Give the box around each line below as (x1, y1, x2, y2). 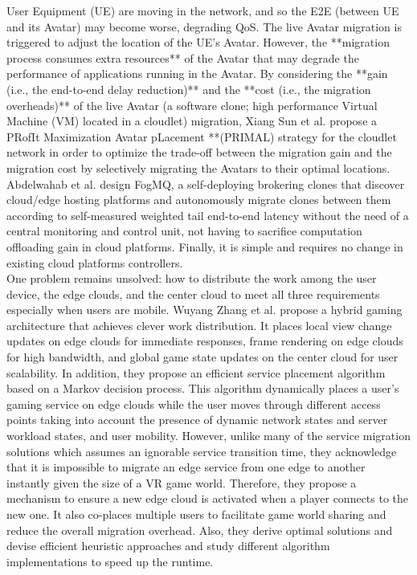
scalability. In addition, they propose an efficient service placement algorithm (6, 364, 386, 381)
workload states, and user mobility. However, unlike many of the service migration (6, 427, 411, 444)
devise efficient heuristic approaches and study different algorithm (6, 537, 330, 554)
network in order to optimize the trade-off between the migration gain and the (6, 144, 392, 161)
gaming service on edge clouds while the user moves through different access (6, 395, 381, 412)
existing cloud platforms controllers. (6, 254, 183, 271)
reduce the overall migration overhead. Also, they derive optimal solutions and (6, 521, 393, 538)
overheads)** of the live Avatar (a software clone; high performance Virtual (6, 96, 378, 113)
